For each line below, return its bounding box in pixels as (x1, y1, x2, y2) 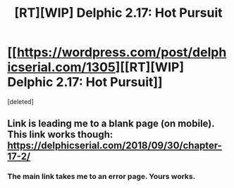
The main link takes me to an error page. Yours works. (7, 172, 196, 182)
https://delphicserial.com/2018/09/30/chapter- (7, 140, 222, 152)
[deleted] (7, 97, 34, 106)
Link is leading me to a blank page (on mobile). (7, 118, 215, 130)
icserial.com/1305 (7, 60, 116, 75)
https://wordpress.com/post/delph (16, 44, 227, 60)
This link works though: (7, 128, 113, 141)
